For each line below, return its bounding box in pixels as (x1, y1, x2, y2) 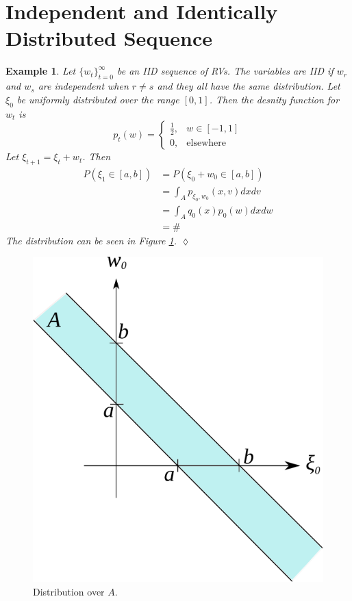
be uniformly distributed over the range (16, 92, 179, 106)
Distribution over (33, 584, 105, 598)
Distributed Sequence (5, 24, 212, 52)
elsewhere (186, 138, 226, 148)
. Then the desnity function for (209, 92, 340, 106)
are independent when (38, 79, 129, 93)
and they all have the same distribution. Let (157, 79, 340, 93)
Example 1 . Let (5, 64, 76, 78)
